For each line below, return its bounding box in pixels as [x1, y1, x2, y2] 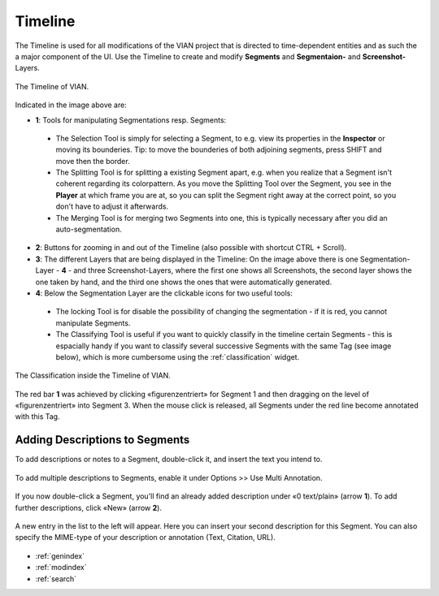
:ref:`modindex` [35, 563, 87, 572]
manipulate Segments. [55, 317, 131, 328]
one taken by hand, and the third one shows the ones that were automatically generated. [35, 277, 333, 287]
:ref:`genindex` [35, 551, 85, 560]
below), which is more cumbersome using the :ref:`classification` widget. [55, 352, 300, 361]
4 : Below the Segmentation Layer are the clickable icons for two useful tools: [35, 288, 293, 298]
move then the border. [55, 156, 130, 166]
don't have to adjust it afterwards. [55, 201, 169, 211]
